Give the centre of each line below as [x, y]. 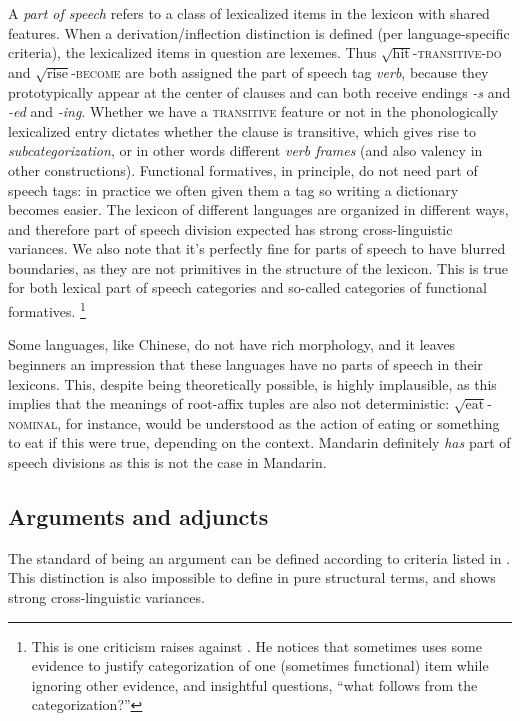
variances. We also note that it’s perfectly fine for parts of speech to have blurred [257, 248]
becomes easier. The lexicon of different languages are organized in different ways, [258, 209]
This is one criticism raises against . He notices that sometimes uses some [256, 645]
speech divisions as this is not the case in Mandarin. [167, 462]
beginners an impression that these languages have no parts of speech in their [245, 363]
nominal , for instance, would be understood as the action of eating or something [254, 422]
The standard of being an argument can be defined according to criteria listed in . [259, 557]
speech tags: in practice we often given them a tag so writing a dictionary [233, 189]
